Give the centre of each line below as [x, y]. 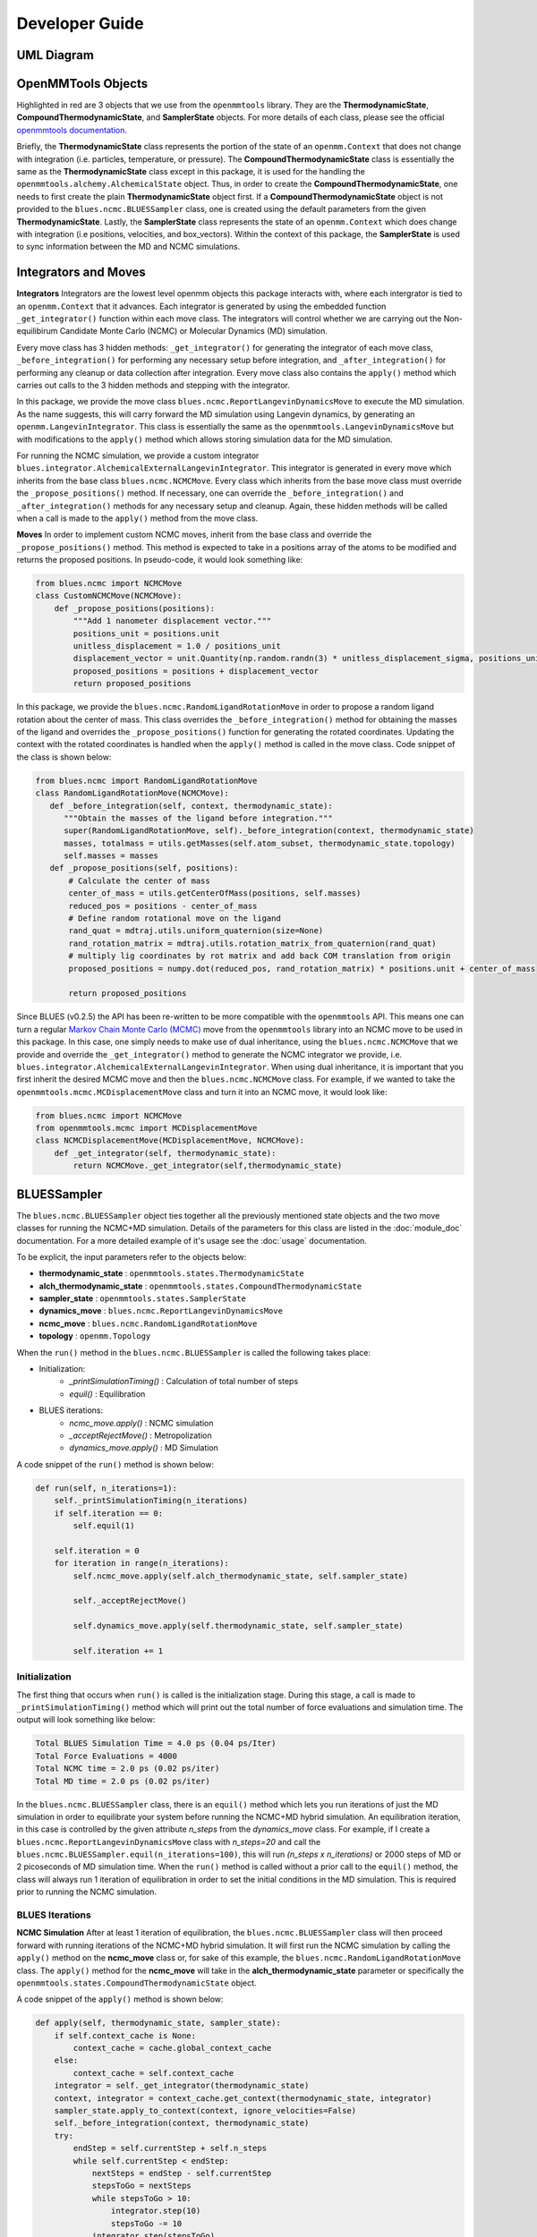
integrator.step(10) [156, 2211]
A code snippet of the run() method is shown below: [115, 1464]
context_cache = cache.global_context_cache [172, 2048]
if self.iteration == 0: [109, 1513]
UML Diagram [55, 55]
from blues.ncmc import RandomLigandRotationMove [146, 780]
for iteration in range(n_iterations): [142, 1563]
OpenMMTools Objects [82, 84]
